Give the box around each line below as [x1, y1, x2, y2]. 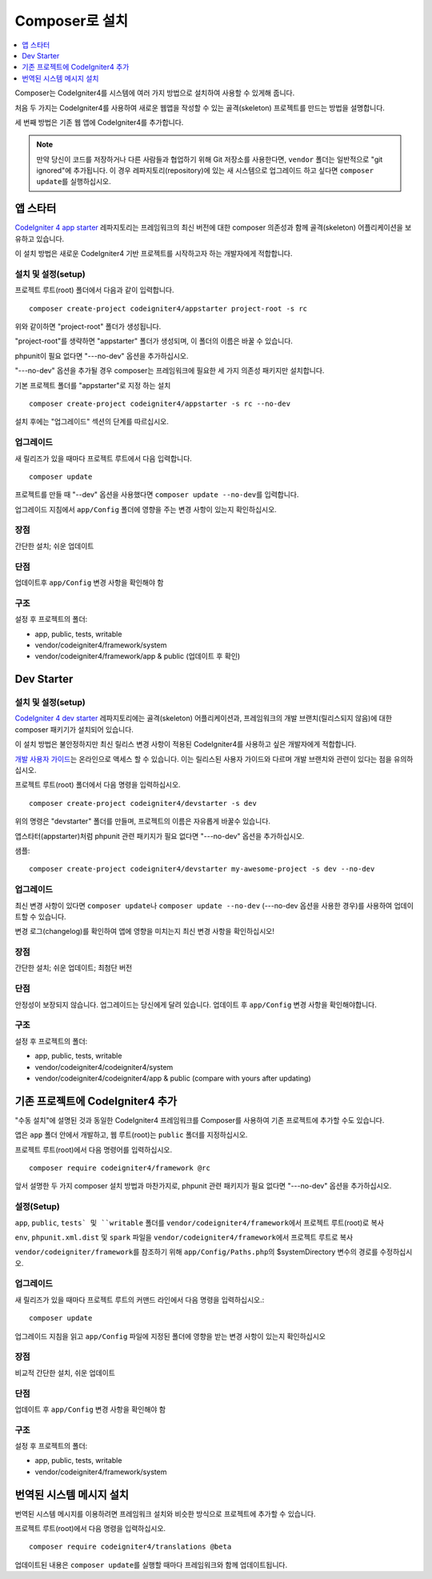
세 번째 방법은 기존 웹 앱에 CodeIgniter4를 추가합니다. [14, 117, 184, 127]
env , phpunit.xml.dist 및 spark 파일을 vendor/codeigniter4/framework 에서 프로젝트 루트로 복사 [14, 1232, 354, 1242]
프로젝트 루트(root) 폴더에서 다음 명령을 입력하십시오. [14, 780, 181, 790]
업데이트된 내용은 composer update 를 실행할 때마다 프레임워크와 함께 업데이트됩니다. [14, 1560, 288, 1569]
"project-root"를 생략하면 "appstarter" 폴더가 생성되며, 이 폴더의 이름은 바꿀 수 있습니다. [14, 336, 294, 346]
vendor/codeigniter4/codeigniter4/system [34, 1062, 174, 1072]
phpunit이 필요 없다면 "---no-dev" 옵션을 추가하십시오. [14, 351, 189, 360]
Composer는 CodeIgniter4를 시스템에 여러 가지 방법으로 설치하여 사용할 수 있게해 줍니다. [14, 88, 295, 98]
